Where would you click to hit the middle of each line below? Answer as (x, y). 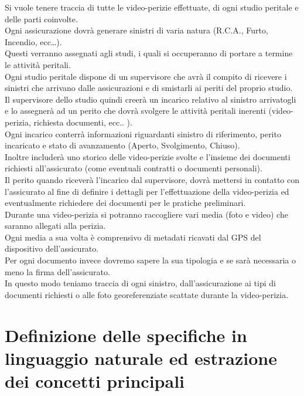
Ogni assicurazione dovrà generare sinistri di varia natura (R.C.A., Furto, (136, 30)
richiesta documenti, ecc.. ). (83, 122)
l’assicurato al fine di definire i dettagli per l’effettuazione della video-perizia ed (147, 191)
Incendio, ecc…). (33, 41)
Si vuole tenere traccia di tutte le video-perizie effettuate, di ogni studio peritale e (152, 7)
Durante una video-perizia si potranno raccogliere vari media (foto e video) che (146, 214)
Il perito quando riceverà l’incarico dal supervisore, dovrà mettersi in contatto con (152, 179)
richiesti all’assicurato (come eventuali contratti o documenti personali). (134, 168)
